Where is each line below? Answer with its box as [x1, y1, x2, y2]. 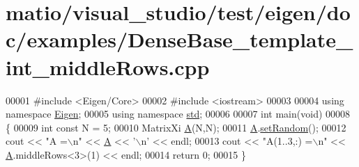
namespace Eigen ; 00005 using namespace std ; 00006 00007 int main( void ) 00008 [6, 106, 351, 121]
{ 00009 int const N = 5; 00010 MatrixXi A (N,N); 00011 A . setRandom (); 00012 [6, 120, 346, 134]
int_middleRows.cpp [6, 52, 210, 81]
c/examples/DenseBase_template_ [6, 25, 353, 54]
